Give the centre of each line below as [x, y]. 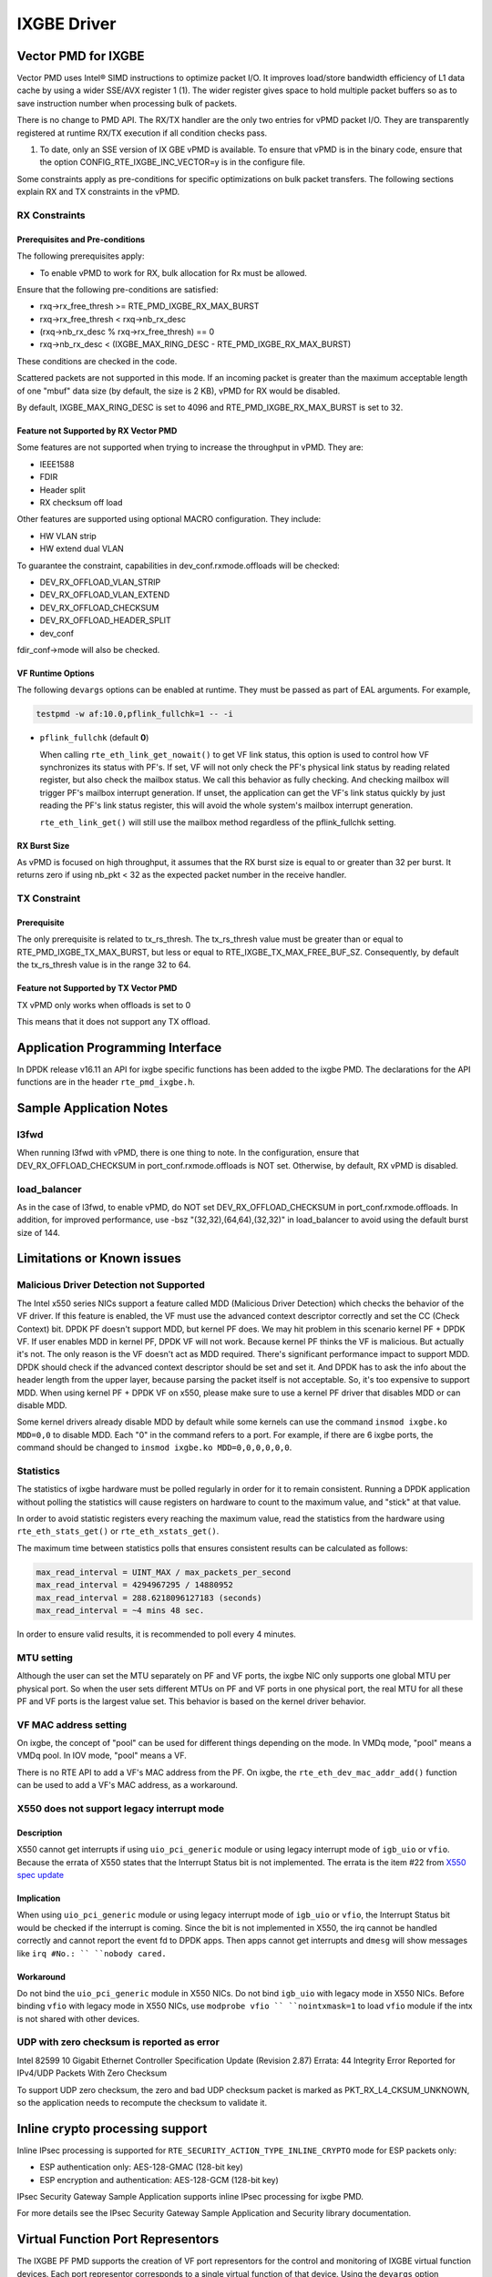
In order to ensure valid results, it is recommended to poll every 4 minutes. [156, 1634]
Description [40, 1833]
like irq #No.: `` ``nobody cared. [92, 1953]
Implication [39, 1898]
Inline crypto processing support [112, 2128]
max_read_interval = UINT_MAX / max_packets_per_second [164, 1572]
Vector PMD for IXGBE [81, 56]
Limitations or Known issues [99, 1258]
